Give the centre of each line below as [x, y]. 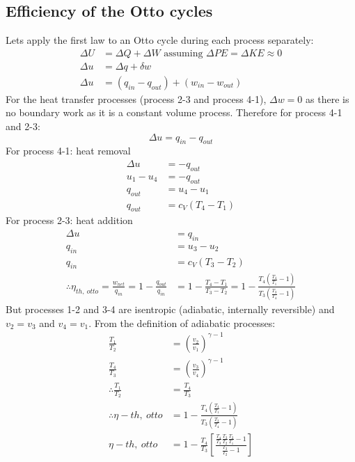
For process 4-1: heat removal [68, 151]
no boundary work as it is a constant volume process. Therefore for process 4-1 [174, 112]
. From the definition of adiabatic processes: [182, 322]
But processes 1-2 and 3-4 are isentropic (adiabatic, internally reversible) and [170, 309]
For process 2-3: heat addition [69, 220]
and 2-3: [23, 126]
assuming [183, 53]
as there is [328, 98]
